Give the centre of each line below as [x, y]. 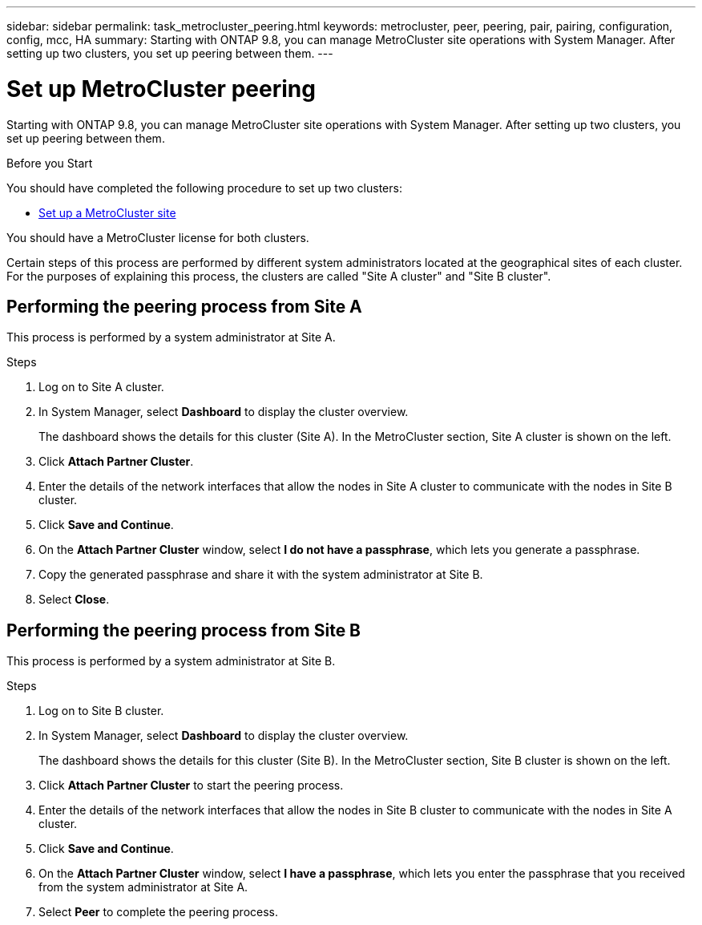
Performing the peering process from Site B [184, 630]
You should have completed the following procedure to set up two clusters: [204, 188]
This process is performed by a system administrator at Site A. [171, 337]
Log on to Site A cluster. [101, 387]
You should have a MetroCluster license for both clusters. [158, 237]
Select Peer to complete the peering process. [159, 912]
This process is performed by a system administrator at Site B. [171, 661]
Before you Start [50, 163]
